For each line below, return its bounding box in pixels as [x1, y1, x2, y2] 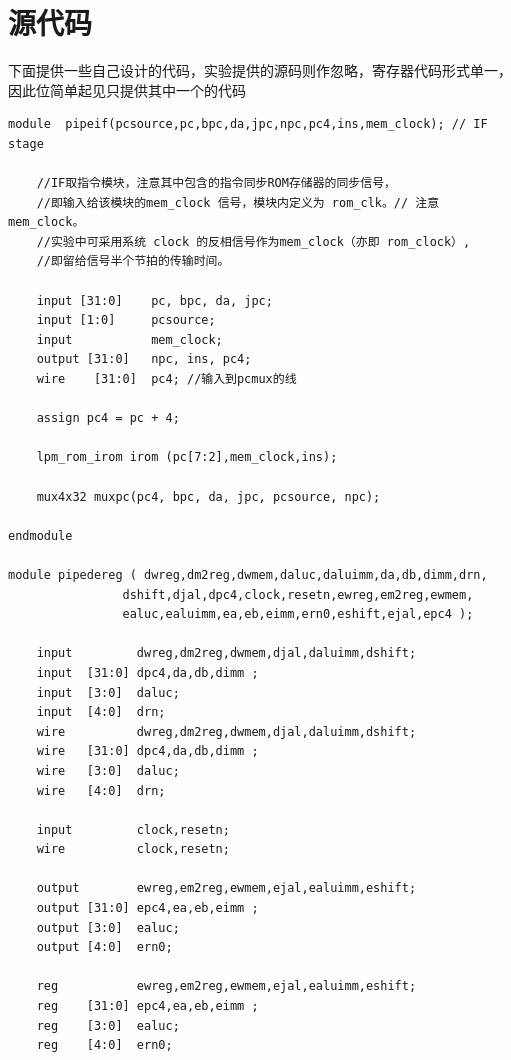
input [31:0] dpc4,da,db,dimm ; [36, 665, 259, 680]
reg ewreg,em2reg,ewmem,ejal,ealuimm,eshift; [36, 979, 417, 994]
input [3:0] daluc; [36, 685, 180, 700]
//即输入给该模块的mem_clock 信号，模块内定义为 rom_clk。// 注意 [36, 195, 440, 210]
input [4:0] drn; [36, 705, 166, 720]
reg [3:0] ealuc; [36, 1018, 180, 1033]
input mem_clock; [36, 332, 223, 347]
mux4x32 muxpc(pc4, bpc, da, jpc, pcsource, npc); [36, 489, 381, 504]
